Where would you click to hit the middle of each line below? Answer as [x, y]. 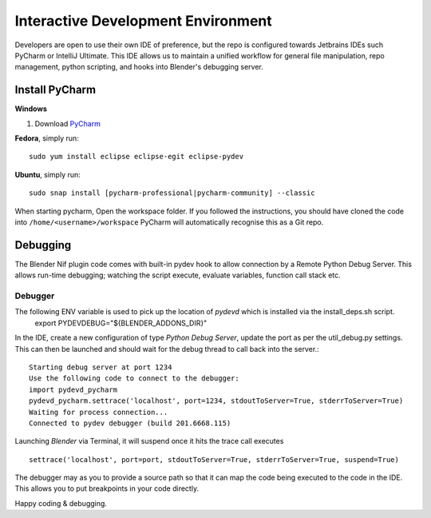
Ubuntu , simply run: [48, 174]
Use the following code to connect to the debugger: [134, 379]
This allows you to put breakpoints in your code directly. [107, 488]
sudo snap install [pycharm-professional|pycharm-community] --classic [172, 193]
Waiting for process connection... [99, 412]
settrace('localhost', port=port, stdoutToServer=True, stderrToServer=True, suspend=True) [214, 459]
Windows [31, 109]
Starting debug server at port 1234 [101, 367]
